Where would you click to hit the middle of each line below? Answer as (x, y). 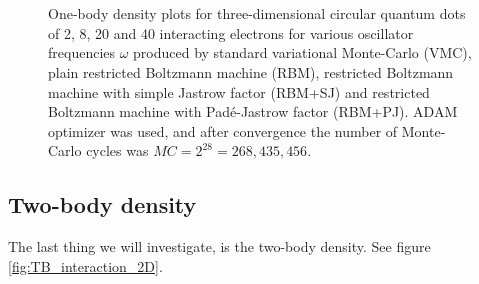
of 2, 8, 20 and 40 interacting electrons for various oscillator (231, 32)
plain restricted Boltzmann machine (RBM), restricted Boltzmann (251, 71)
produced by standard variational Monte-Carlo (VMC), (302, 52)
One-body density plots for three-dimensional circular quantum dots (257, 13)
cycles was (117, 150)
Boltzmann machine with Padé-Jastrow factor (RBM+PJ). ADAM (253, 111)
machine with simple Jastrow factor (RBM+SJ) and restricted (239, 91)
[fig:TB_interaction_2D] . (85, 265)
